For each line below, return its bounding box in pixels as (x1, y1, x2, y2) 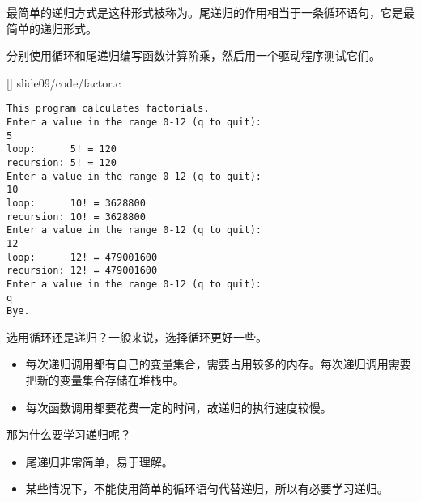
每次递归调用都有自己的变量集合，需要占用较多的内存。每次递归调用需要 (25, 355, 411, 372)
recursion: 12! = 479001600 (6, 265, 158, 277)
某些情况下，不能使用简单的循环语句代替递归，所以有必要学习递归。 (25, 480, 389, 497)
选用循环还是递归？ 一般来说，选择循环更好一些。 (6, 328, 267, 345)
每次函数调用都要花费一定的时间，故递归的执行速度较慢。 (25, 398, 332, 415)
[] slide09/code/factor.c (6, 74, 121, 91)
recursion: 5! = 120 (6, 157, 117, 168)
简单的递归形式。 (6, 19, 97, 36)
